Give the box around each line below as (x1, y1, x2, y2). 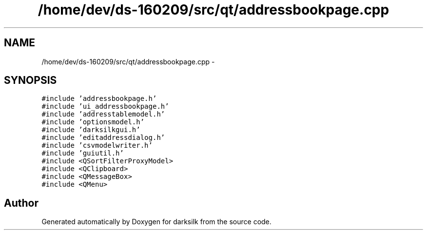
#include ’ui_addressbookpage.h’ (41, 102, 169, 111)
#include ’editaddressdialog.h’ (41, 134, 165, 142)
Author (4, 196, 39, 209)
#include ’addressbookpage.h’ (41, 95, 157, 103)
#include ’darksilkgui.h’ (41, 126, 140, 134)
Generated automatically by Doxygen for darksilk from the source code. (41, 217, 272, 226)
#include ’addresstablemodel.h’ (41, 110, 165, 118)
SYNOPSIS (4, 74, 57, 87)
